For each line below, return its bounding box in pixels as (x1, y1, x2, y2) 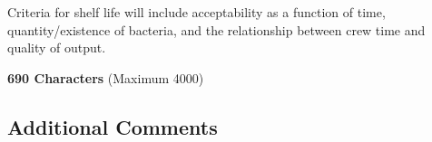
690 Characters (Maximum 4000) (7, 68, 204, 87)
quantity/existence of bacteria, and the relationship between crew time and (7, 20, 426, 39)
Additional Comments (7, 112, 218, 140)
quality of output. (7, 38, 106, 57)
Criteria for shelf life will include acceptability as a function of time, (7, 3, 386, 21)
